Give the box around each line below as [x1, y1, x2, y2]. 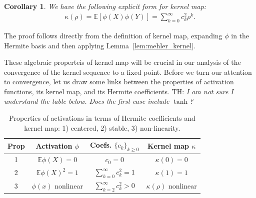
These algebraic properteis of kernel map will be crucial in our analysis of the [4, 57, 241, 67]
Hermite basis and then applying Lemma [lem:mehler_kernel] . [4, 40, 195, 50]
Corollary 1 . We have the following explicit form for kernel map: [4, 1, 206, 11]
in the [231, 30, 249, 40]
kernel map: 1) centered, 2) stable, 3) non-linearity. [24, 122, 180, 133]
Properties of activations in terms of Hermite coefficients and [9, 113, 195, 123]
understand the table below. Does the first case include [4, 96, 169, 106]
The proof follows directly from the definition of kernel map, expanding [4, 30, 222, 40]
